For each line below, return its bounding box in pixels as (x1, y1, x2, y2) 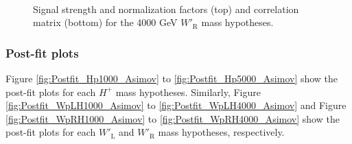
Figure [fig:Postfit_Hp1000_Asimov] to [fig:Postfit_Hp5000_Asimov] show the (5, 71, 338, 85)
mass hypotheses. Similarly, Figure (115, 84, 261, 99)
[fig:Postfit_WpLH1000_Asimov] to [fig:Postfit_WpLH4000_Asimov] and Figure (5, 98, 347, 112)
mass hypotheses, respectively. (158, 125, 285, 139)
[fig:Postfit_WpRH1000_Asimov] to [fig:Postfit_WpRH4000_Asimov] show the (5, 111, 340, 125)
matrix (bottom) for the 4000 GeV (33, 15, 178, 29)
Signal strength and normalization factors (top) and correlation (33, 1, 299, 16)
